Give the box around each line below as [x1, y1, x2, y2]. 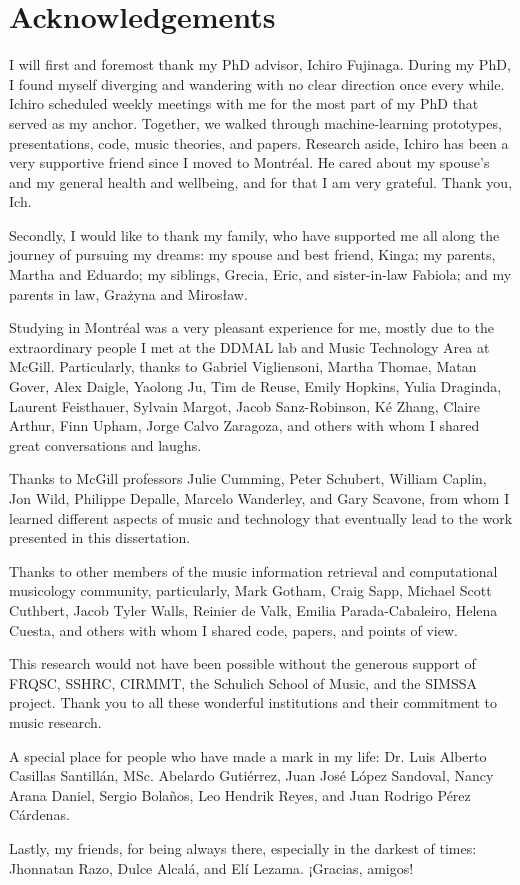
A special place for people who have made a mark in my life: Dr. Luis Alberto [9, 745, 487, 766]
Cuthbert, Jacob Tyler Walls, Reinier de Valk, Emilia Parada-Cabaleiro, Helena [9, 599, 498, 620]
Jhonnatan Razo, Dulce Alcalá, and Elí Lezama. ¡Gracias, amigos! [9, 857, 414, 878]
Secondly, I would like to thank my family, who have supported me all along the [9, 224, 500, 245]
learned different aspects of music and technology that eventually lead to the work [9, 507, 513, 528]
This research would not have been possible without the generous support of [9, 653, 476, 674]
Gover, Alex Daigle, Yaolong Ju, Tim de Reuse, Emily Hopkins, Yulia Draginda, [9, 376, 502, 397]
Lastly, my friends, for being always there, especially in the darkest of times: [9, 837, 477, 858]
